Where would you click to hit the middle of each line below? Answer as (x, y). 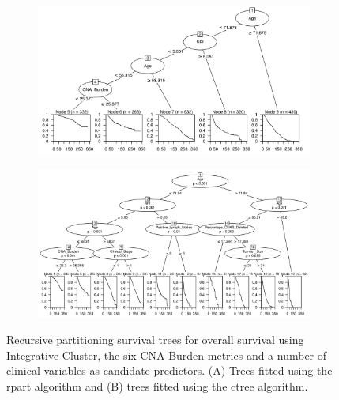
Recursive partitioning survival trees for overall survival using (155, 340)
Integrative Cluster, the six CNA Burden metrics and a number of (167, 355)
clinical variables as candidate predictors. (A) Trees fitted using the (169, 370)
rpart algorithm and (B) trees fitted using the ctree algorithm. (157, 385)
